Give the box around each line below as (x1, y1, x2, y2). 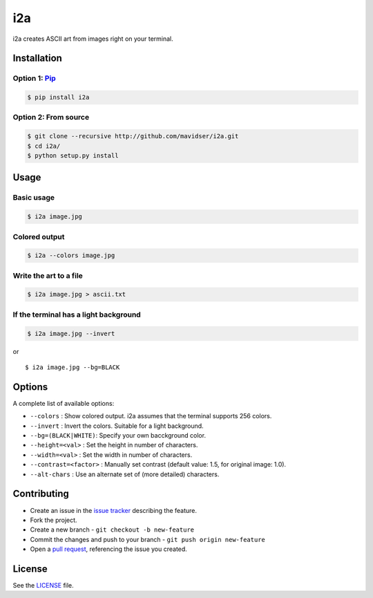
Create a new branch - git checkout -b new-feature (30, 525, 195, 534)
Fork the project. (30, 516, 77, 524)
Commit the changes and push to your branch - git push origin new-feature (30, 535, 265, 543)
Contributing (12, 488, 69, 500)
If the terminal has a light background (12, 310, 141, 319)
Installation (12, 53, 62, 64)
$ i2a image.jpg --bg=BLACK (25, 363, 120, 371)
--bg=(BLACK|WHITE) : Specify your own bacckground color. (30, 431, 207, 440)
